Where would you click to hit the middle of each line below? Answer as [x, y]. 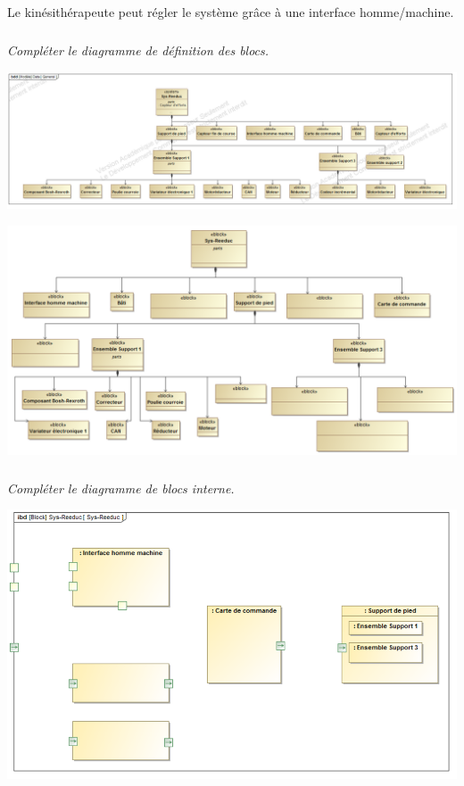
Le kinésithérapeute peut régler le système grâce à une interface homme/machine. [231, 12]
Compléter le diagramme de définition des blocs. [138, 50]
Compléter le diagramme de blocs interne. [121, 488]
